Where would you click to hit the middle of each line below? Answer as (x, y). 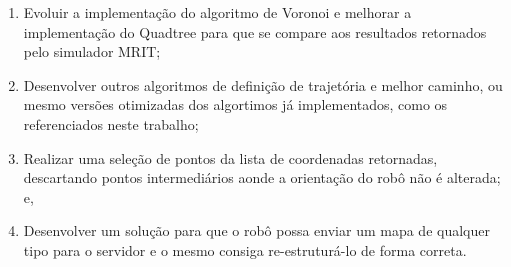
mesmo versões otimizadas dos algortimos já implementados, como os (235, 104)
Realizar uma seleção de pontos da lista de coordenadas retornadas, (230, 157)
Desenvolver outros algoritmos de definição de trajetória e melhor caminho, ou (263, 84)
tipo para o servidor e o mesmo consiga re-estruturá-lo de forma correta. (245, 249)
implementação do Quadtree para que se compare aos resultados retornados (255, 31)
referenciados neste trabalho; (111, 123)
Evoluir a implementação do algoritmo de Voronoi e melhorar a (217, 12)
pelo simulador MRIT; (92, 51)
